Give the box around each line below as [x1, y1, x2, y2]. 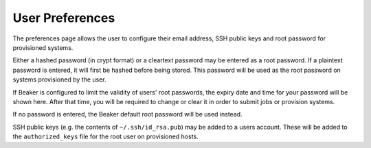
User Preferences [12, 10, 115, 25]
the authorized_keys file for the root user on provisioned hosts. [12, 132, 199, 140]
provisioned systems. [12, 43, 74, 51]
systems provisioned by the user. [12, 75, 106, 84]
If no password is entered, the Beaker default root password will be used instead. [12, 110, 243, 119]
